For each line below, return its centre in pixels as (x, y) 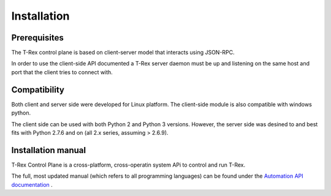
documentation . (32, 184)
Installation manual (48, 150)
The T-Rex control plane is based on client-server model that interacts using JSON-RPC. (123, 53)
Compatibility (38, 90)
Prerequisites (37, 38)
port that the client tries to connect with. (62, 72)
